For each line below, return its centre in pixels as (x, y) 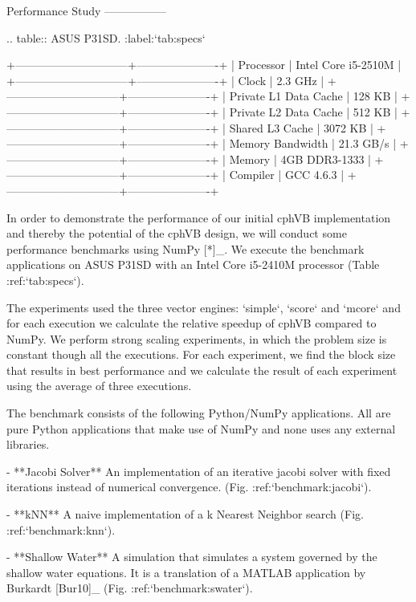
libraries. (28, 444)
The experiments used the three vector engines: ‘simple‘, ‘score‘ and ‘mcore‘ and (204, 307)
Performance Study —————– (87, 10)
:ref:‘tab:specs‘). (45, 280)
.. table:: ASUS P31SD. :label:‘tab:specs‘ (106, 37)
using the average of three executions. (99, 386)
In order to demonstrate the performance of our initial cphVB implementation (199, 217)
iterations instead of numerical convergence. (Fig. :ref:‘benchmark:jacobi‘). (189, 487)
